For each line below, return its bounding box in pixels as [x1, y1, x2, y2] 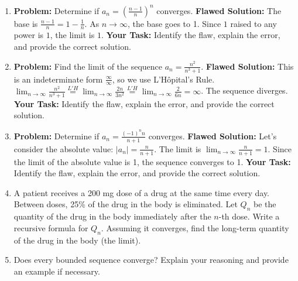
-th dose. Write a [218, 210, 280, 222]
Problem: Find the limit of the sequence [13, 60, 163, 72]
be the [254, 198, 276, 210]
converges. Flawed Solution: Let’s [148, 129, 277, 142]
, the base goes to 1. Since [127, 17, 221, 29]
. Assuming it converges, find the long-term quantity [101, 221, 289, 234]
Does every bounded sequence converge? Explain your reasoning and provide [13, 253, 289, 266]
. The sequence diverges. [201, 84, 288, 97]
